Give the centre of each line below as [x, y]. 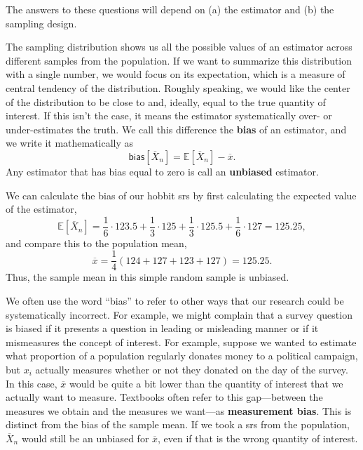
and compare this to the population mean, [96, 243]
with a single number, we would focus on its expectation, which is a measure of [176, 74]
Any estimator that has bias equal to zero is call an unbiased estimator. [162, 171]
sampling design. [41, 23]
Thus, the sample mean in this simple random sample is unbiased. [148, 277]
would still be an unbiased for [85, 438]
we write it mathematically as [70, 143]
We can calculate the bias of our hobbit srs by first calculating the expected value [181, 195]
